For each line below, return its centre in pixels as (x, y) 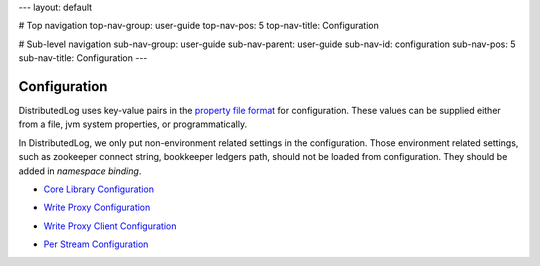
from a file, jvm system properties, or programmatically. (133, 124)
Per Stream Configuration (96, 244)
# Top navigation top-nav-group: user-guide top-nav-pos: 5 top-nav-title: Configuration (198, 26)
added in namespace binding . (80, 171)
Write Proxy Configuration (97, 207)
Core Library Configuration (99, 189)
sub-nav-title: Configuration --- (83, 58)
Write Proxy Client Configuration (110, 226)
